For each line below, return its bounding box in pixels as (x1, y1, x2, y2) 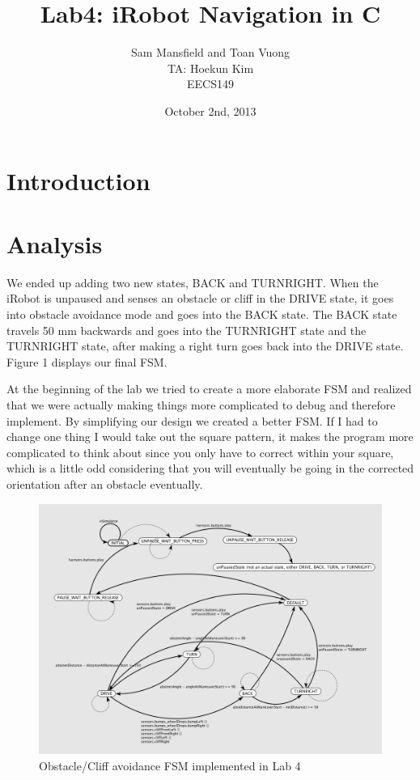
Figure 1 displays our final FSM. (6, 353, 168, 370)
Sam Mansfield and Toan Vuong (130, 44, 291, 61)
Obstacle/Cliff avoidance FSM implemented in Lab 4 (39, 757, 301, 774)
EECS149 (187, 75, 234, 92)
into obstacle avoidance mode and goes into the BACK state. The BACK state (6, 306, 397, 322)
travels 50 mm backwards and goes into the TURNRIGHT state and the (6, 321, 367, 338)
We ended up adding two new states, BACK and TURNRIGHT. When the (6, 273, 379, 290)
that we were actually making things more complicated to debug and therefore (6, 396, 396, 413)
